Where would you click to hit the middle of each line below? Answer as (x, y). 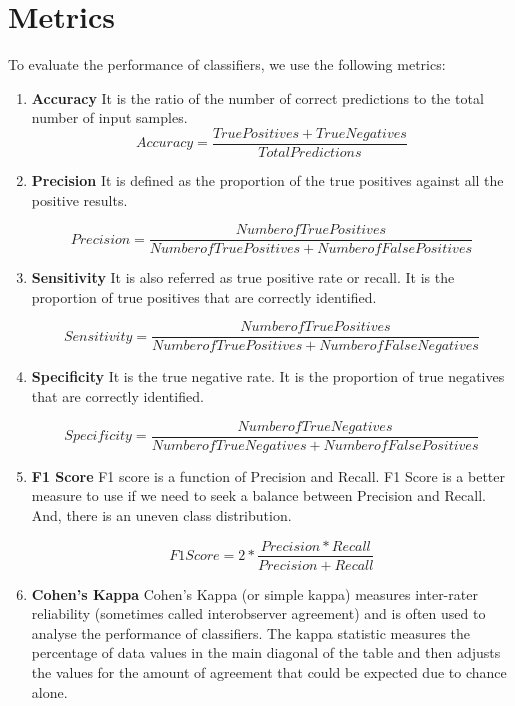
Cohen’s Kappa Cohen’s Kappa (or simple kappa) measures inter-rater (254, 593)
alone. (49, 691)
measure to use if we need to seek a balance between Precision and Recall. (258, 495)
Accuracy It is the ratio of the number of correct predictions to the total (257, 97)
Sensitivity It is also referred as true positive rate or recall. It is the (243, 277)
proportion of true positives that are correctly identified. (204, 296)
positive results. (79, 199)
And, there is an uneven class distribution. (161, 514)
